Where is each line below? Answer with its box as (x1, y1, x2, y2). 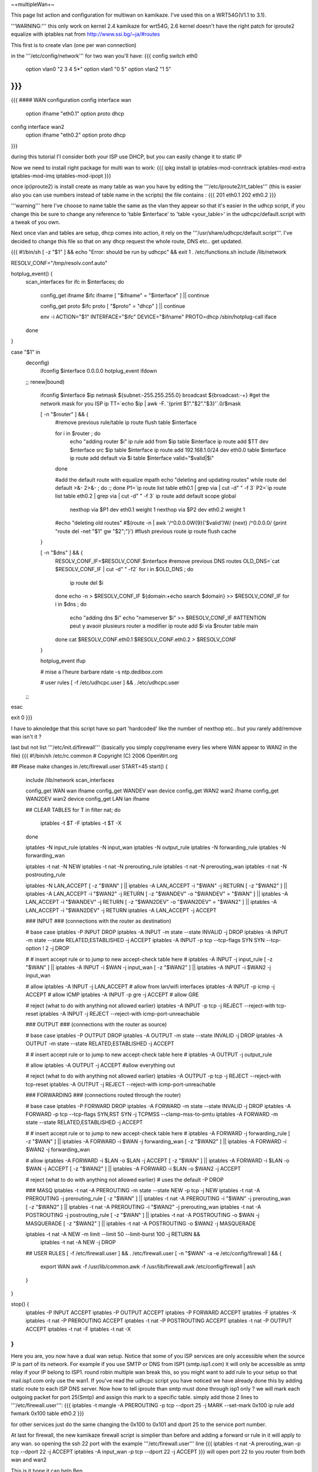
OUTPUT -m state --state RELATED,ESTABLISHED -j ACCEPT (25, 1040, 174, 1047)
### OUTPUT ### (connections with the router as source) (25, 1021, 167, 1028)
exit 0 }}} (11, 714, 33, 721)
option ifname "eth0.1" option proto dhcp (25, 110, 125, 117)
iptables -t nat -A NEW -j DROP (40, 1239, 116, 1246)
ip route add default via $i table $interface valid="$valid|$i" (69, 454, 214, 462)
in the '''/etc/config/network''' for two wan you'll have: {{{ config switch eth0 (11, 52, 198, 59)
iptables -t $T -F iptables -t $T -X (40, 820, 122, 827)
